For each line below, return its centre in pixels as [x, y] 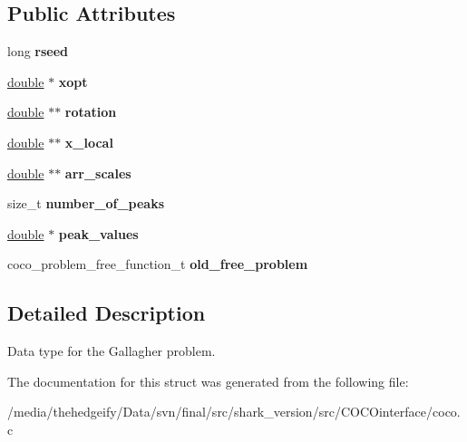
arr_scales [98, 173]
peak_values [98, 233]
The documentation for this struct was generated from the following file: [208, 381]
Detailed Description [107, 313]
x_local [89, 142]
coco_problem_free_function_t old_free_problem [158, 264]
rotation [91, 112]
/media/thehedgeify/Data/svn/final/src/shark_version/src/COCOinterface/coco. [234, 412]
